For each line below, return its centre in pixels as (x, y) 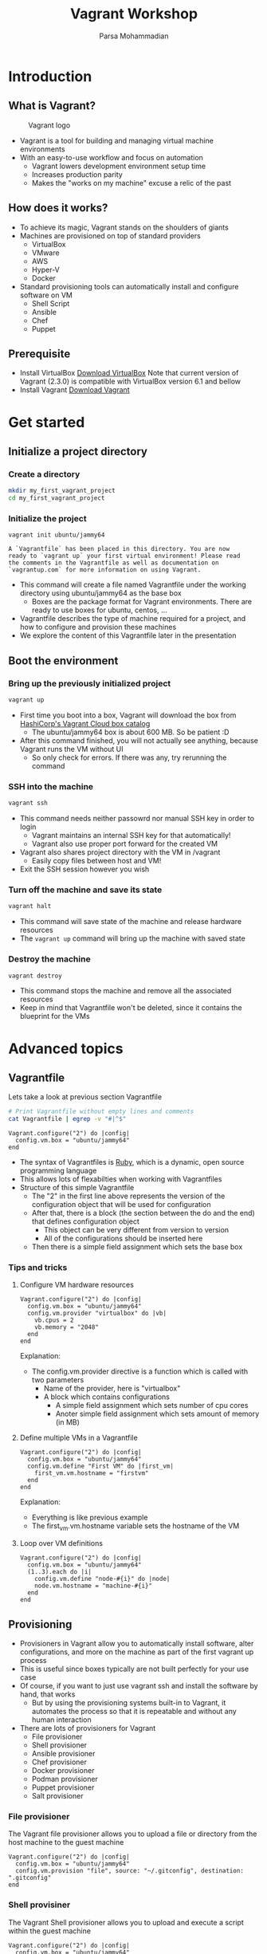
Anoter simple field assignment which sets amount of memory (157, 1414)
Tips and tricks (38, 1268)
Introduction (50, 76)
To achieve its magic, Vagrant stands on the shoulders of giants (124, 227)
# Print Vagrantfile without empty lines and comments (101, 1112)
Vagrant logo (49, 125)
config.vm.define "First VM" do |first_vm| (100, 1466)
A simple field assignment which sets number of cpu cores (152, 1406)
